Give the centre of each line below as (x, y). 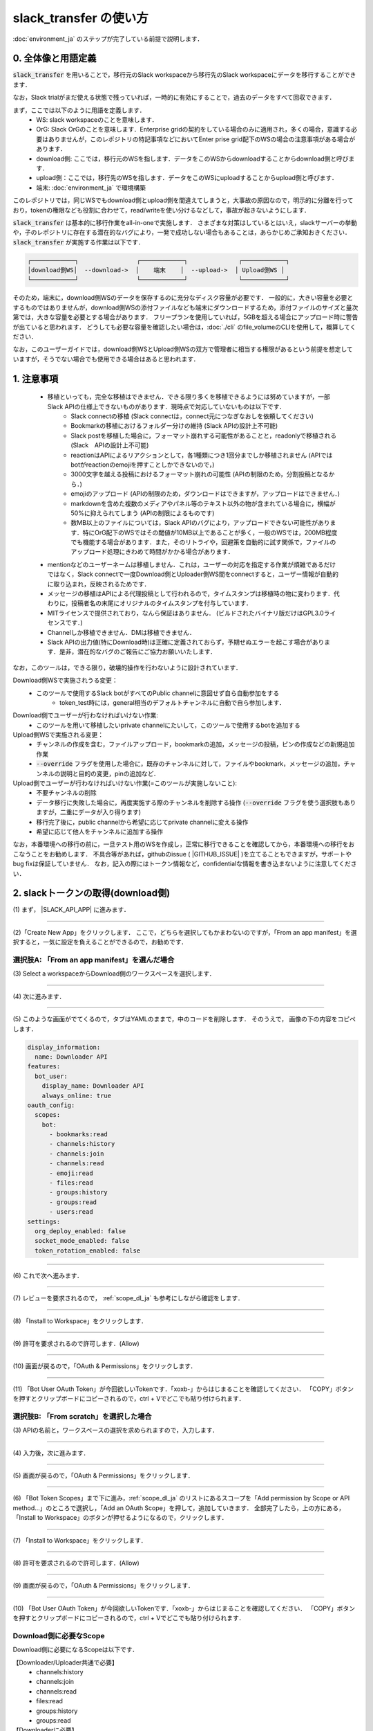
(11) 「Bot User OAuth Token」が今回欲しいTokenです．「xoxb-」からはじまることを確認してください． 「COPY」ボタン (183, 1389)
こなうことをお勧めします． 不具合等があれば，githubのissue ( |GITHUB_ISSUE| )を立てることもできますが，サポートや (182, 854)
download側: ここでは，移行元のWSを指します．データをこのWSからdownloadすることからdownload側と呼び (192, 159)
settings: (44, 1221)
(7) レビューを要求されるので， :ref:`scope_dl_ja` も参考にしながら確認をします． (128, 1298)
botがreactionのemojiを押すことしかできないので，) (143, 465)
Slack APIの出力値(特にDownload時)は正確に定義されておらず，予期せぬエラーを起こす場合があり (186, 642)
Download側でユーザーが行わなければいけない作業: (86, 715)
